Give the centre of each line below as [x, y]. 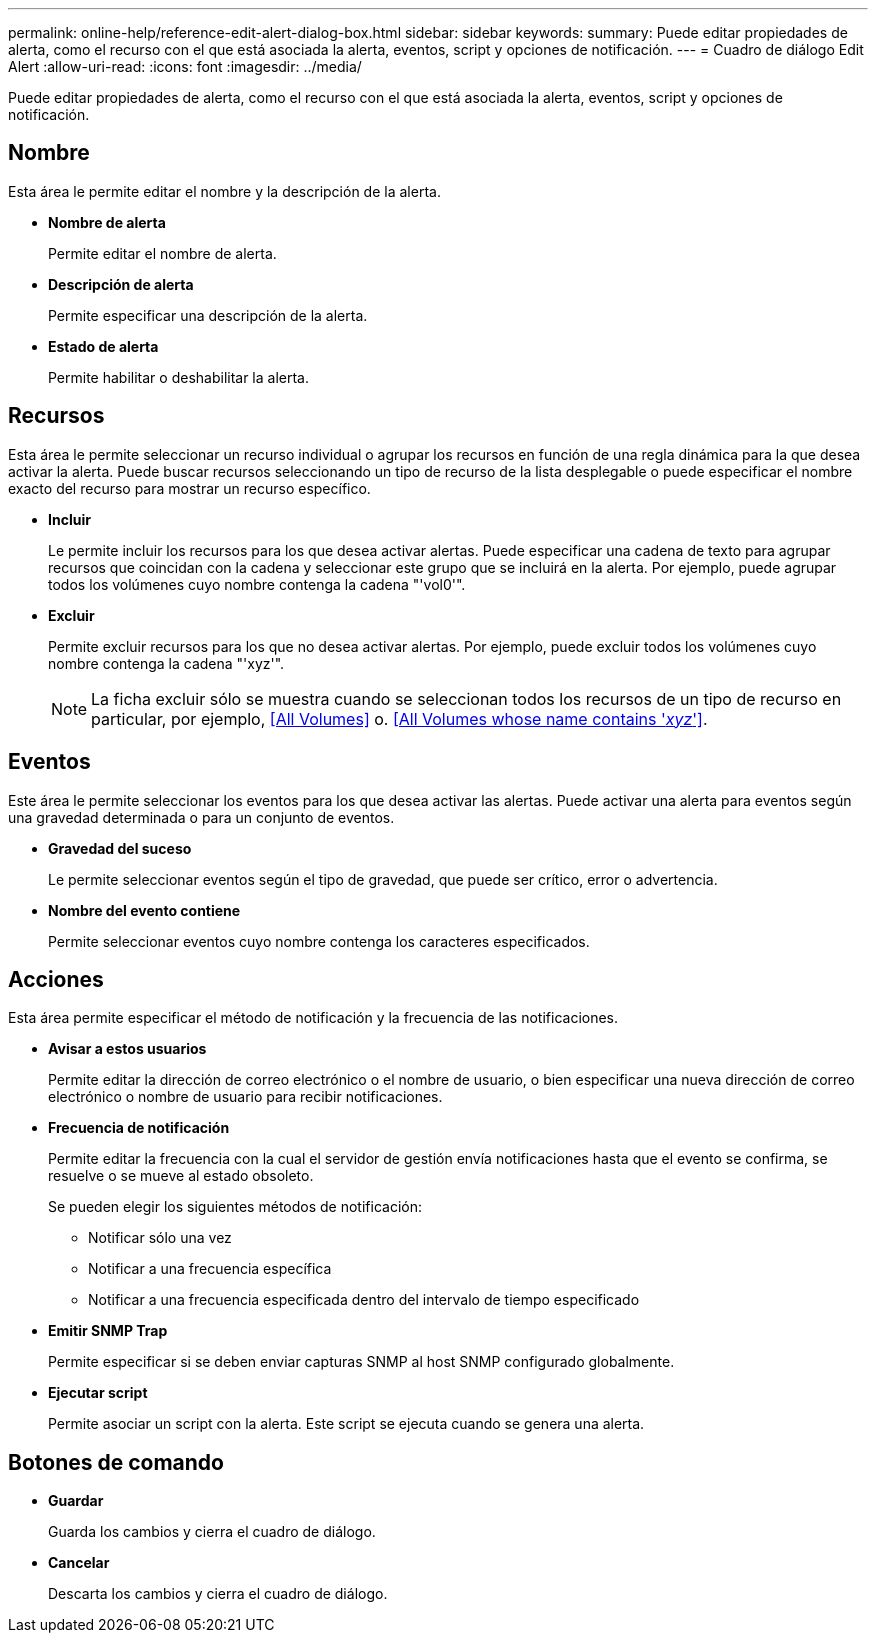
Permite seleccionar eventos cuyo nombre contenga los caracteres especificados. [319, 941]
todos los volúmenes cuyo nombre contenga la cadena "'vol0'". [257, 584]
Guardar [76, 1501]
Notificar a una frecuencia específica [210, 1269]
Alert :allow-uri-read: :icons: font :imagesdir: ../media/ [185, 66]
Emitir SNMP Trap [108, 1331]
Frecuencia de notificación [139, 1128]
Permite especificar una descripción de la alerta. [208, 315]
